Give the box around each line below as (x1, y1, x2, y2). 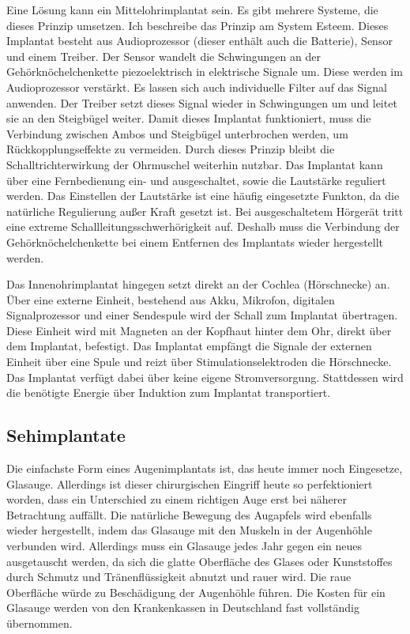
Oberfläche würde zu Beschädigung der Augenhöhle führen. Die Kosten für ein (6, 583, 386, 600)
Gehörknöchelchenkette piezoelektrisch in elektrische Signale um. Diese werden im (6, 63, 403, 80)
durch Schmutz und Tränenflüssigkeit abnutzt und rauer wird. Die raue (6, 568, 352, 585)
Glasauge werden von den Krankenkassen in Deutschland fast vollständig (6, 599, 359, 616)
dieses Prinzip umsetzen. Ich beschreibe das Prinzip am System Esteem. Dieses (6, 17, 389, 33)
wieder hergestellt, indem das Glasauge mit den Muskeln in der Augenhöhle (6, 522, 372, 538)
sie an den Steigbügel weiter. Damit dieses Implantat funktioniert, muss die (6, 110, 371, 126)
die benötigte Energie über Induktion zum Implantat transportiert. (6, 384, 331, 401)
